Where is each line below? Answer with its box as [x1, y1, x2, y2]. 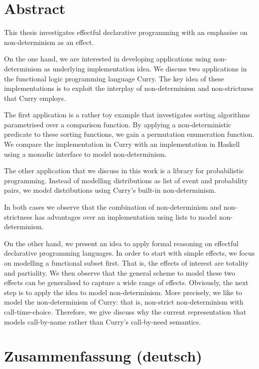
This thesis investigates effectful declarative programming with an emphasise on [4, 27, 248, 37]
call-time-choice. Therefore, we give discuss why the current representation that [4, 306, 247, 317]
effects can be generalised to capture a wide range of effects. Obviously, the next [4, 277, 249, 288]
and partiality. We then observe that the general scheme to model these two [4, 267, 236, 278]
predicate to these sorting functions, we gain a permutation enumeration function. [4, 129, 255, 139]
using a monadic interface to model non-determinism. [4, 148, 167, 159]
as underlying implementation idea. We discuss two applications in [44, 63, 247, 73]
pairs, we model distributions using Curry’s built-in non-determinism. [4, 185, 216, 195]
